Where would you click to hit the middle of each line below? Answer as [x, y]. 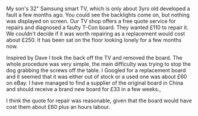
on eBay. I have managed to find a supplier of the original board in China [95, 83]
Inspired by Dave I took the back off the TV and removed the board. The [94, 58]
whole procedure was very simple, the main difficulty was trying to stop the [99, 64]
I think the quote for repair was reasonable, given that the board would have [99, 101]
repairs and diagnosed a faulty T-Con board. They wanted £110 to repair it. [98, 27]
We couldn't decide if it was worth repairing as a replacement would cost [96, 34]
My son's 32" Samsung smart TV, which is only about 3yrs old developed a [98, 9]
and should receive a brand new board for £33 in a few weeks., [84, 89]
